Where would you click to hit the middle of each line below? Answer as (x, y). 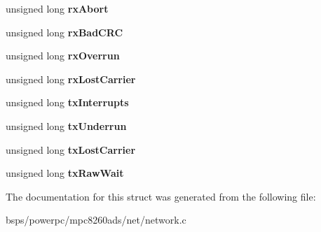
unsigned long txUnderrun (66, 125)
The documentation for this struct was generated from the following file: (161, 196)
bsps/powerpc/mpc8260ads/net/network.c (96, 220)
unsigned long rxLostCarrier (71, 79)
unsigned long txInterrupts (67, 102)
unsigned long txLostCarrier (71, 149)
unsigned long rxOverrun (63, 56)
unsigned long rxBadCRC (64, 32)
